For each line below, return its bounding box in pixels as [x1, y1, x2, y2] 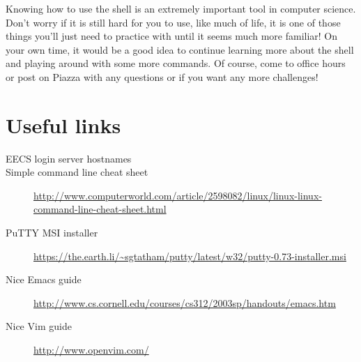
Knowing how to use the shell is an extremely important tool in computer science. [6, 1, 356, 15]
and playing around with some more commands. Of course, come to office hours [6, 56, 346, 70]
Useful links [6, 110, 121, 139]
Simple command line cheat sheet [6, 165, 148, 179]
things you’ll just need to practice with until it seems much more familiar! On [6, 29, 338, 43]
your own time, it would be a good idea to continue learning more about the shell [6, 42, 354, 56]
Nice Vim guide [6, 319, 72, 333]
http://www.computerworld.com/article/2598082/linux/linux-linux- [33, 188, 322, 202]
